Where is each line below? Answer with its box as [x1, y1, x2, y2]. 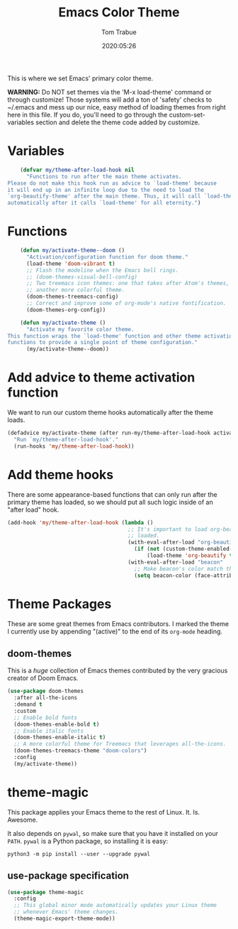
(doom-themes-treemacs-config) [25, 293, 119, 301]
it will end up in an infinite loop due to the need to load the [7, 186, 204, 193]
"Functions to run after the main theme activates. [25, 173, 182, 180]
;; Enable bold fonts [13, 714, 78, 721]
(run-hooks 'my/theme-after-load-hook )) [13, 442, 135, 450]
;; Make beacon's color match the [134, 565, 236, 572]
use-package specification [7, 870, 130, 882]
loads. [7, 416, 25, 424]
